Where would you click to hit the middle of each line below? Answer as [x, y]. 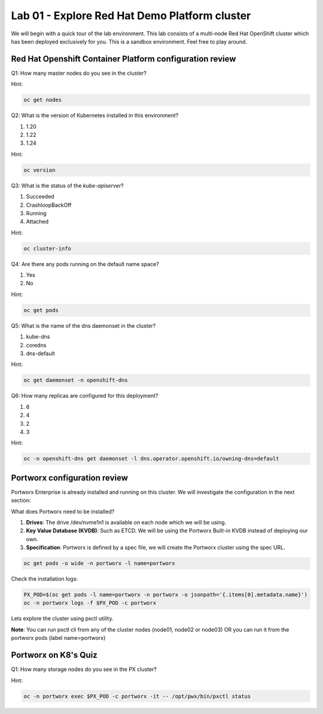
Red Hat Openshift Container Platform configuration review [124, 59]
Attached [37, 222]
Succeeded [40, 197]
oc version [39, 170]
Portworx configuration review [70, 477]
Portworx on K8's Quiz [54, 655]
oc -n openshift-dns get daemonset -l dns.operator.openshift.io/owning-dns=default [151, 459]
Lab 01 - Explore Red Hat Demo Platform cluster [131, 16]
